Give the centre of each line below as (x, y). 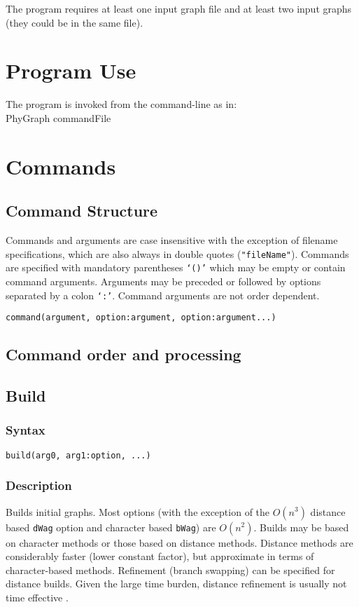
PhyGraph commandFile (58, 117)
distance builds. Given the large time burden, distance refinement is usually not (176, 584)
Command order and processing (124, 354)
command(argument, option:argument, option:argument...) (141, 318)
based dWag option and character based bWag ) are (111, 527)
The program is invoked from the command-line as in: (121, 104)
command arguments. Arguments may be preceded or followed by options (163, 281)
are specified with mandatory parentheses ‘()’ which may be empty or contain (176, 267)
